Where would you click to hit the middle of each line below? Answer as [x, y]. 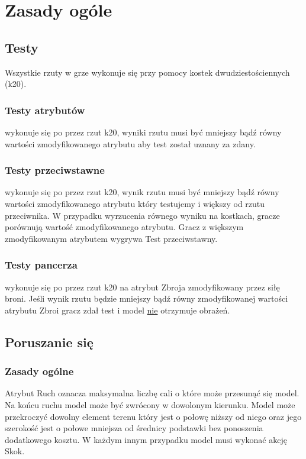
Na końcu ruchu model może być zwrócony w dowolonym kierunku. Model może [150, 404]
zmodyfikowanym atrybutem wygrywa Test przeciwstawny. [111, 238]
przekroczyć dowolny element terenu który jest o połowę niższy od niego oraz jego [153, 416]
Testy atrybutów [45, 110]
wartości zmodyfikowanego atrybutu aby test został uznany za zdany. [130, 143]
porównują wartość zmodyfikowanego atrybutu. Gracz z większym [124, 227]
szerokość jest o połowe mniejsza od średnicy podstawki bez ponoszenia [134, 428]
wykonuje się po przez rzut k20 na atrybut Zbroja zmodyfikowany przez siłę [142, 287]
